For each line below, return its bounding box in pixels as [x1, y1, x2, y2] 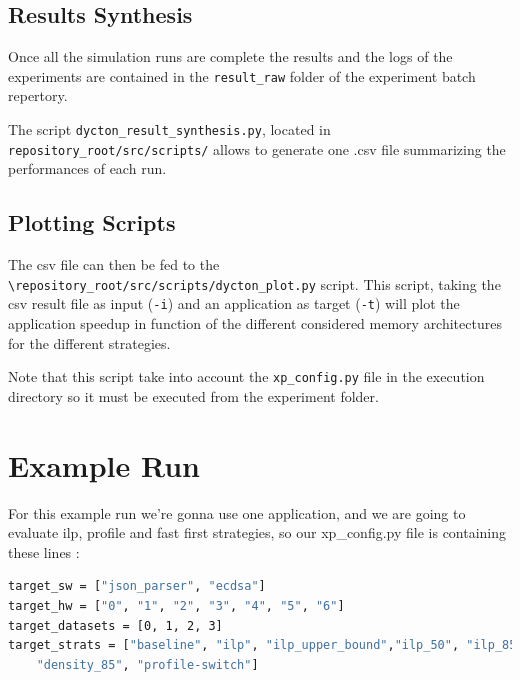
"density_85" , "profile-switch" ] [36, 657, 259, 672]
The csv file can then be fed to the [8, 254, 220, 275]
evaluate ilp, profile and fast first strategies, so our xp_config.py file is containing [8, 522, 507, 543]
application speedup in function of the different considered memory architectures [8, 313, 502, 334]
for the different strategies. [8, 332, 171, 353]
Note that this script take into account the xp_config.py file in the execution [8, 366, 485, 387]
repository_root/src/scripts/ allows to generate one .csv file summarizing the [8, 138, 506, 159]
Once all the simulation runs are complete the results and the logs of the [8, 46, 453, 67]
